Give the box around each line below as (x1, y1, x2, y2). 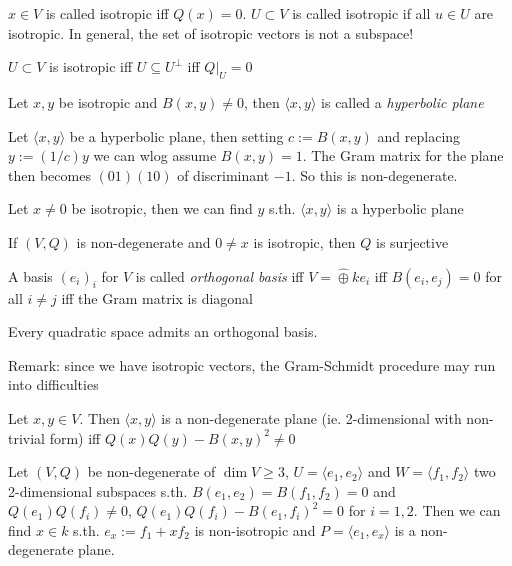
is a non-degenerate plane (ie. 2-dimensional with (161, 407, 462, 428)
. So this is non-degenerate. (291, 164, 458, 185)
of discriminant (177, 164, 270, 185)
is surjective (376, 231, 449, 252)
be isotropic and (58, 91, 158, 112)
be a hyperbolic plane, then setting (69, 125, 284, 146)
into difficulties (8, 374, 99, 395)
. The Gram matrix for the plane (302, 145, 504, 166)
